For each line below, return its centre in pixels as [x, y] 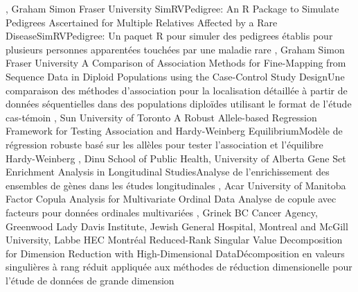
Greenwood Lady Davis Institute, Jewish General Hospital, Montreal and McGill [177, 226]
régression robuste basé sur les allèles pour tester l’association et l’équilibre [164, 144]
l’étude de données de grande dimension [90, 280]
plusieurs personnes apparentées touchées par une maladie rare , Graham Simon [175, 49]
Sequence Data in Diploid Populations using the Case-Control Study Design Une [175, 76]
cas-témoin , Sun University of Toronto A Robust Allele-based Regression [161, 117]
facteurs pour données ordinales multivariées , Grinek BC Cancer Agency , [162, 212]
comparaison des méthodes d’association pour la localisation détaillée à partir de [177, 90]
